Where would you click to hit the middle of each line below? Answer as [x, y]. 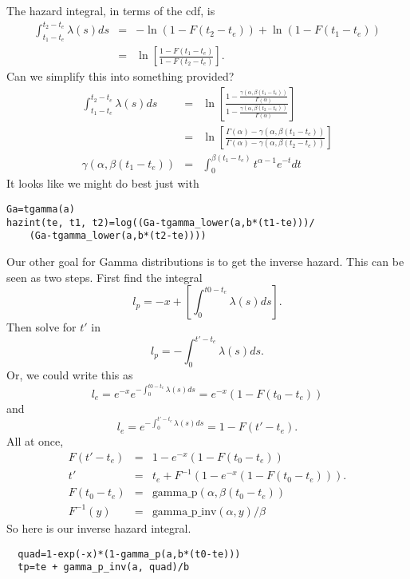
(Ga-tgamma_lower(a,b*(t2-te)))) [118, 236]
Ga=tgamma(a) [41, 209]
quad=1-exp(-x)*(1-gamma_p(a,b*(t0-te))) [129, 554]
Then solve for [41, 327]
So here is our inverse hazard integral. [99, 527]
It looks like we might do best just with [103, 183]
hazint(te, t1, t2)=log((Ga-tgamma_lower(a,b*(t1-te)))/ [161, 222]
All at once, [35, 441]
